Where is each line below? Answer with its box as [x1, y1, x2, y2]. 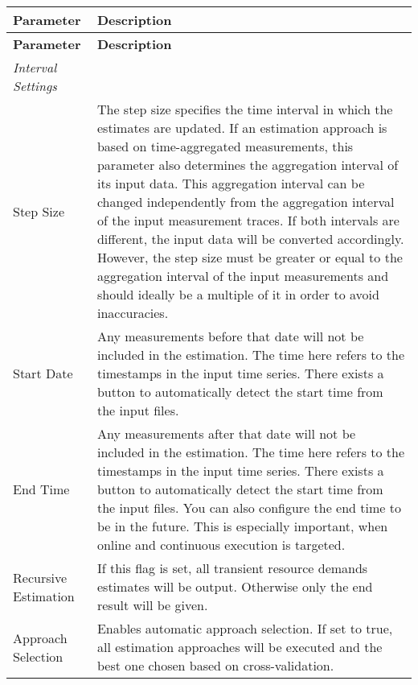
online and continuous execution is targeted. [96, 535, 346, 554]
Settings [13, 76, 57, 95]
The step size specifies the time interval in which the [96, 100, 393, 118]
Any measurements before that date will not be [96, 327, 364, 345]
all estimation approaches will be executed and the [96, 638, 383, 656]
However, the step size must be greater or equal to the [96, 248, 403, 266]
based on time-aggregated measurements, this [96, 137, 354, 155]
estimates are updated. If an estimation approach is [96, 118, 387, 137]
